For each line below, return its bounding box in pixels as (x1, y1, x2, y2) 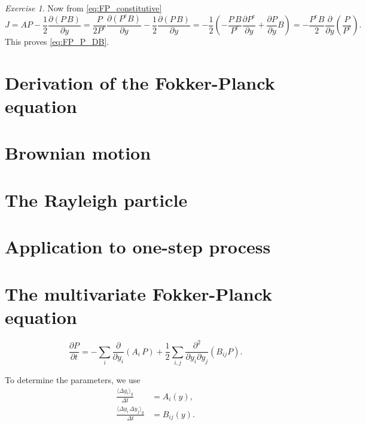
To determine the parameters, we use (5, 373, 141, 386)
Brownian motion (5, 140, 151, 165)
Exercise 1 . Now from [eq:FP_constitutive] (5, 2, 162, 14)
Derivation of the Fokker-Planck (5, 70, 275, 94)
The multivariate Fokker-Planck (5, 281, 273, 305)
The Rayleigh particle (5, 187, 188, 212)
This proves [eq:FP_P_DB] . (5, 35, 109, 48)
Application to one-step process (5, 234, 271, 259)
